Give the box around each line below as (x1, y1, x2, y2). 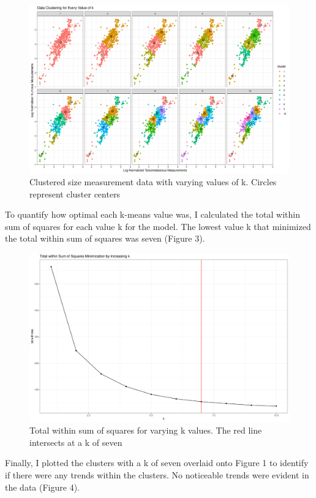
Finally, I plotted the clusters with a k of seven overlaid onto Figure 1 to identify (5, 456, 309, 469)
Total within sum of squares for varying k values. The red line (29, 424, 262, 437)
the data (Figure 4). (5, 480, 80, 493)
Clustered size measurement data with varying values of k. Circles (29, 175, 277, 188)
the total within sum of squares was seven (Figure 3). (5, 232, 205, 245)
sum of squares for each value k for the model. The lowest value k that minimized (5, 220, 311, 232)
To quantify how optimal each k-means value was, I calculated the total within (5, 208, 300, 221)
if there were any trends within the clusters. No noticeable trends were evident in (5, 468, 309, 481)
